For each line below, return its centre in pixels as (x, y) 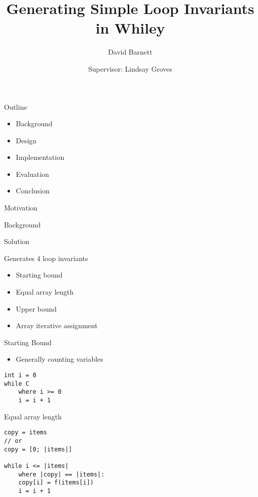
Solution (17, 241)
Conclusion (33, 191)
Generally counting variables (59, 359)
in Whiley (130, 28)
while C (17, 384)
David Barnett (130, 52)
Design (26, 140)
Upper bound (36, 308)
